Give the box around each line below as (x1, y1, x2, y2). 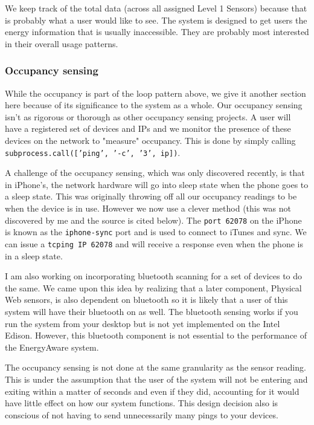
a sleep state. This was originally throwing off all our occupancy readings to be (5, 190, 297, 203)
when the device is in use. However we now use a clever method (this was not (5, 202, 292, 214)
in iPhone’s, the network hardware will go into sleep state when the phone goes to (5, 178, 309, 190)
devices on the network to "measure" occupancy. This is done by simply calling (5, 134, 296, 146)
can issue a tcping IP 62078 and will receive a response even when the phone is (5, 237, 303, 250)
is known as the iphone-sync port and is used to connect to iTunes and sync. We (5, 225, 307, 238)
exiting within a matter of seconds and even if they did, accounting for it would (5, 384, 300, 397)
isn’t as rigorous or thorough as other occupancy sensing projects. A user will (5, 110, 291, 123)
